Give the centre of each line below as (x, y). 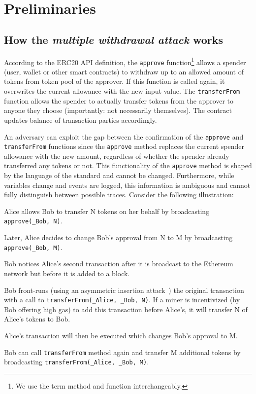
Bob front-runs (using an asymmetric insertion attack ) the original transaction (124, 290)
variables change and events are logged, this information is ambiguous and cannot (127, 185)
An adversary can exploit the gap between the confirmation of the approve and (124, 136)
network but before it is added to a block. (67, 273)
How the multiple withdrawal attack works (114, 39)
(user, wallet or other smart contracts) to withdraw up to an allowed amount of (124, 71)
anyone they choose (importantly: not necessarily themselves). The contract (118, 110)
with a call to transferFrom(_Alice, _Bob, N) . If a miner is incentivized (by (122, 300)
